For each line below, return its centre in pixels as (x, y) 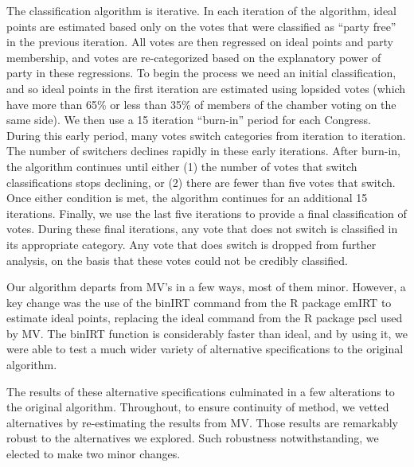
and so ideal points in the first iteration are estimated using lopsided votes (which (206, 88)
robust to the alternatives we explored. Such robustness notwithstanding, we (193, 438)
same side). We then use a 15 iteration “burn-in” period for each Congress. (189, 120)
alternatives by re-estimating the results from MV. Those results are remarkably (202, 422)
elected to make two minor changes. (94, 454)
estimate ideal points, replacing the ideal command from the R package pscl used (205, 318)
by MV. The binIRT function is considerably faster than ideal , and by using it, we (207, 333)
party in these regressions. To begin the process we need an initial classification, (201, 73)
